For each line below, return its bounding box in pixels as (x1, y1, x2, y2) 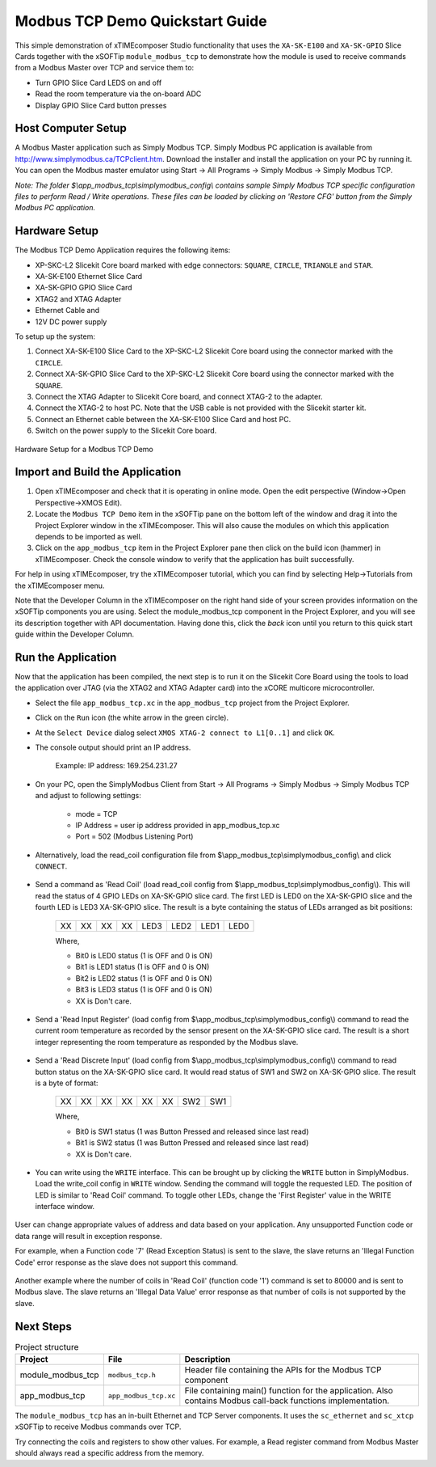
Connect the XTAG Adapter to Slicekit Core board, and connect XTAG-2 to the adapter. (35, 391, 323, 401)
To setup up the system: (15, 332, 96, 341)
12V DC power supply (35, 316, 107, 327)
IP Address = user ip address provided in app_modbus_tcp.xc (75, 820, 280, 830)
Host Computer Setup (15, 121, 127, 135)
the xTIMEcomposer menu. (15, 581, 105, 590)
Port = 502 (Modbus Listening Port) (75, 831, 194, 841)
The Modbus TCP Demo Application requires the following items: (15, 245, 231, 255)
